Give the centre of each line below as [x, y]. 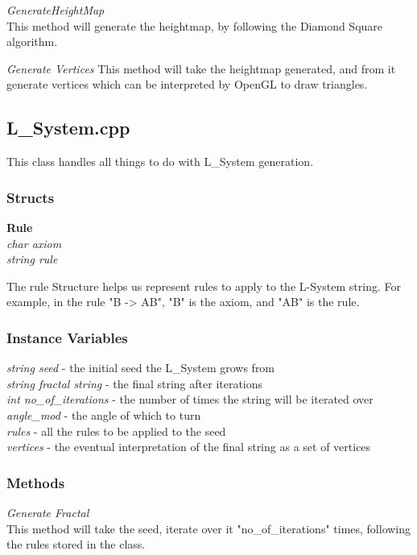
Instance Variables [67, 337]
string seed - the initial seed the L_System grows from [141, 368]
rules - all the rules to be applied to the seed [116, 431]
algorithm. [32, 41]
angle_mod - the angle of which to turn [104, 414]
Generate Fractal [48, 512]
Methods [36, 482]
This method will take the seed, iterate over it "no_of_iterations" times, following [209, 528]
